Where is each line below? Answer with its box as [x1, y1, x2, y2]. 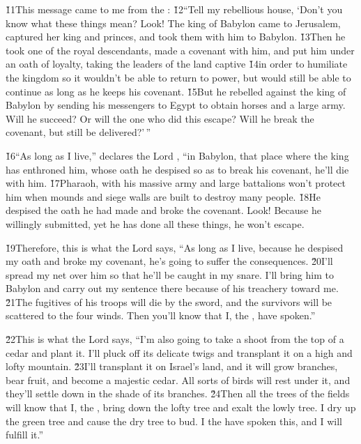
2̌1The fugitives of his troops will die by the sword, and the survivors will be [6, 294, 332, 309]
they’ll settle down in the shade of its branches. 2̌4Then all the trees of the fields [6, 386, 350, 401]
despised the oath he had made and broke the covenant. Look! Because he [6, 203, 321, 217]
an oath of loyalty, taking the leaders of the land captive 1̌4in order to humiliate [6, 56, 348, 71]
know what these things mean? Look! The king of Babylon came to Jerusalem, [6, 15, 341, 30]
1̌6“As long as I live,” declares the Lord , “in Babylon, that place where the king [6, 148, 349, 162]
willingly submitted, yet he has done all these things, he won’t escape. [6, 216, 305, 231]
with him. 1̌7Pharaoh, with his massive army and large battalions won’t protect [6, 176, 346, 190]
